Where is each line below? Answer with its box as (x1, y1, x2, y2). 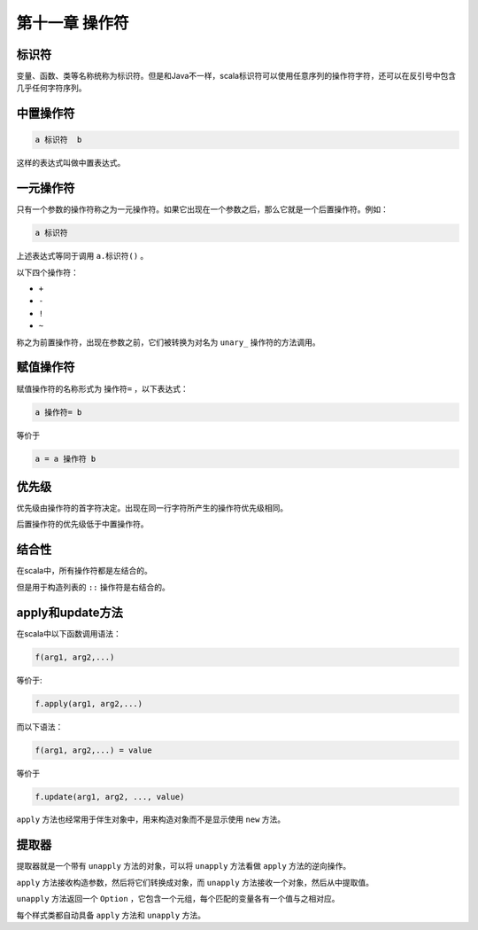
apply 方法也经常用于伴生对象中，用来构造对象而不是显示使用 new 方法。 (16, 814, 286, 824)
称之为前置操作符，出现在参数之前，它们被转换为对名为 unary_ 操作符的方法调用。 (16, 337, 320, 348)
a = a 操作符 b (35, 453, 96, 464)
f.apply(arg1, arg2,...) (35, 699, 143, 708)
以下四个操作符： (16, 267, 79, 277)
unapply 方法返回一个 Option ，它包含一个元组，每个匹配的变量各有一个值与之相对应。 (16, 894, 340, 904)
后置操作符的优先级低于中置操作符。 (16, 519, 149, 529)
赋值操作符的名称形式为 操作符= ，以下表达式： (16, 383, 189, 394)
